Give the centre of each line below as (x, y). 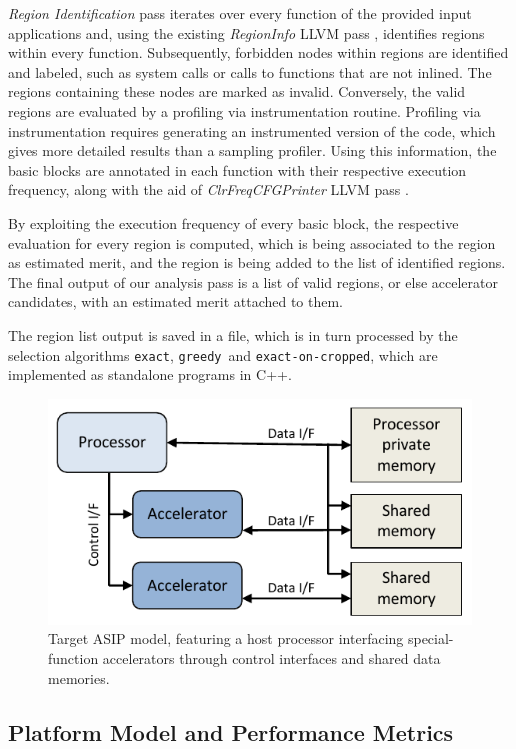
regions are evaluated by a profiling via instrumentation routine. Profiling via (244, 110)
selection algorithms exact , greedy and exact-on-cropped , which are (223, 354)
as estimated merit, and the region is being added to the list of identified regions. (257, 262)
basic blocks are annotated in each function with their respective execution (237, 169)
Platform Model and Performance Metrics (231, 731)
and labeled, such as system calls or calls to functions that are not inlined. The (250, 71)
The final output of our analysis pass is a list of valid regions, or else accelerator (253, 281)
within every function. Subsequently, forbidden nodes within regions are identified (258, 52)
